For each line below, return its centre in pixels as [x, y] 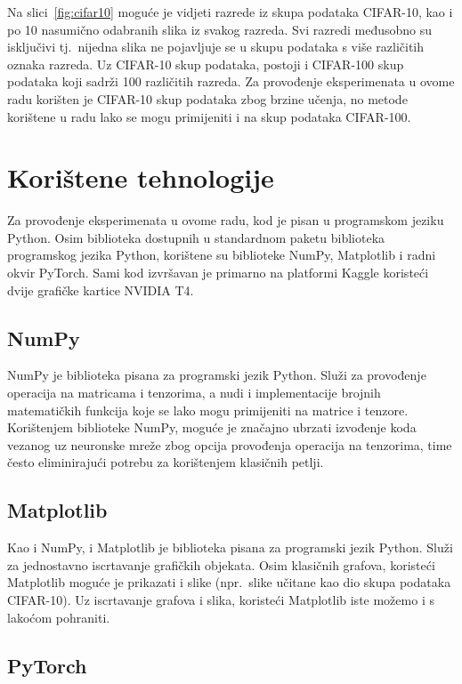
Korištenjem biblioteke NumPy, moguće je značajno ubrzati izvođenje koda [212, 427]
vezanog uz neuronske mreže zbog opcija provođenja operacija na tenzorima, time [230, 444]
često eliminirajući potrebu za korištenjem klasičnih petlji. [166, 462]
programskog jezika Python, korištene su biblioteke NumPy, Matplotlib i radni [222, 255]
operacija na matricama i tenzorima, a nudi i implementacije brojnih [194, 393]
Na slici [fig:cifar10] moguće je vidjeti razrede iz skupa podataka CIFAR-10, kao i [230, 12]
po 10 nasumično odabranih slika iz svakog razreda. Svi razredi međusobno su [219, 29]
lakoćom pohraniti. [59, 617]
